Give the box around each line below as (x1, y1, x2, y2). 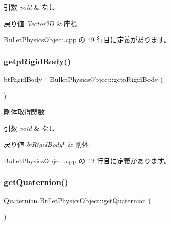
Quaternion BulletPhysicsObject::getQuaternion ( (4, 195, 151, 205)
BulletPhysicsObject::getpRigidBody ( (49, 74, 163, 84)
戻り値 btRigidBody (4, 139, 62, 149)
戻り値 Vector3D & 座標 (4, 18, 77, 28)
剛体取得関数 (4, 107, 45, 117)
